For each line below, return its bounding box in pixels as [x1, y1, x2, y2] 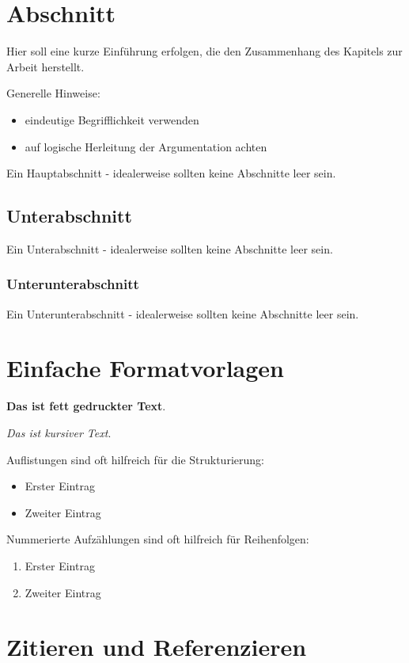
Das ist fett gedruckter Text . [6, 398, 166, 414]
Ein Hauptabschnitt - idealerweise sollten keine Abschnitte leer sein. [6, 165, 336, 181]
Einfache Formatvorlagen [6, 352, 285, 384]
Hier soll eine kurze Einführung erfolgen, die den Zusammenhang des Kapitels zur [6, 43, 403, 59]
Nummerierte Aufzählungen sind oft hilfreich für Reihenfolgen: [6, 531, 309, 547]
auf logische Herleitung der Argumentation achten [25, 138, 267, 154]
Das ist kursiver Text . [6, 425, 112, 441]
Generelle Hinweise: [6, 85, 100, 101]
